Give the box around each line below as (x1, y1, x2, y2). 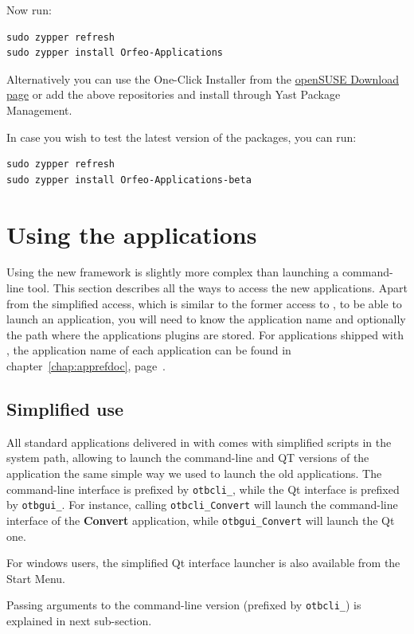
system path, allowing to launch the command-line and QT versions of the (6, 449, 369, 466)
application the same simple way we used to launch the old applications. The (6, 465, 382, 482)
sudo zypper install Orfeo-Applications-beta (6, 174, 252, 186)
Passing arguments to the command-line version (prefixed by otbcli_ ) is (6, 597, 361, 613)
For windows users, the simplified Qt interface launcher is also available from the (6, 554, 400, 571)
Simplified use (6, 397, 124, 421)
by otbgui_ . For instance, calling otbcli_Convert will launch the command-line (6, 496, 398, 513)
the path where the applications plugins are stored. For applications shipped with (6, 326, 404, 342)
